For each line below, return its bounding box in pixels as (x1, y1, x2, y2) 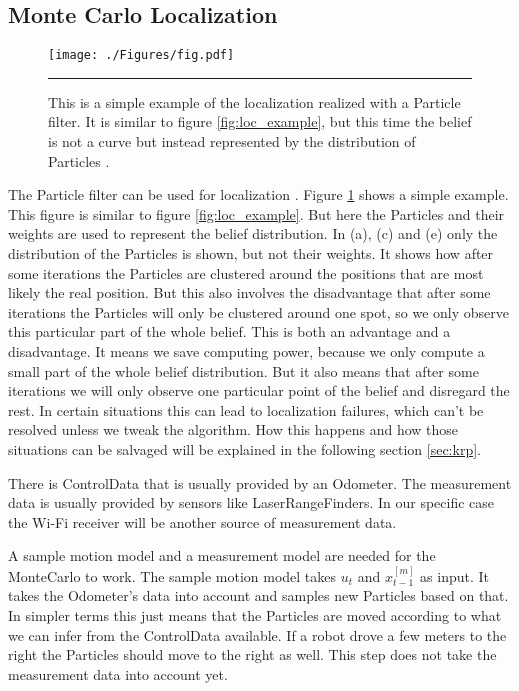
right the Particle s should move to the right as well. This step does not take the (8, 644, 497, 665)
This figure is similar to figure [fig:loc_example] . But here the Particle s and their (8, 203, 505, 224)
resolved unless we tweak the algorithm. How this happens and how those (8, 419, 459, 440)
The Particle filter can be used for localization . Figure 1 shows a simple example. (8, 184, 509, 205)
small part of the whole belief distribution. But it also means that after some (8, 360, 479, 381)
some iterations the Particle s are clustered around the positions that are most (8, 262, 484, 283)
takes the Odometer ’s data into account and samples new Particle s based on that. (8, 585, 509, 606)
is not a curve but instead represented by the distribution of (48, 131, 416, 152)
